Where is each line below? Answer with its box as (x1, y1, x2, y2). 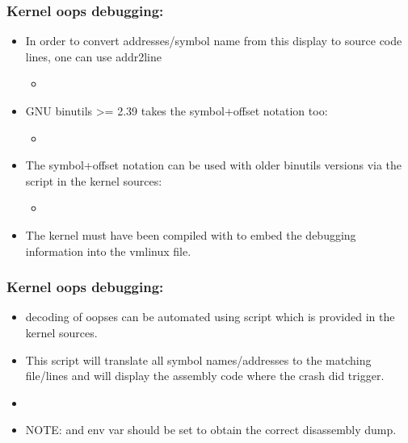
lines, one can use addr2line (25, 48, 162, 65)
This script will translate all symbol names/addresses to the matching (25, 351, 372, 368)
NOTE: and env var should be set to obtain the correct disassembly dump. (25, 421, 397, 438)
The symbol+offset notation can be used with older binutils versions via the (25, 157, 402, 173)
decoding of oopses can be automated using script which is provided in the (25, 308, 395, 325)
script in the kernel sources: (25, 172, 162, 189)
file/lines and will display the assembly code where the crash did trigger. (25, 367, 385, 384)
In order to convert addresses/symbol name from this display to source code (25, 32, 402, 49)
